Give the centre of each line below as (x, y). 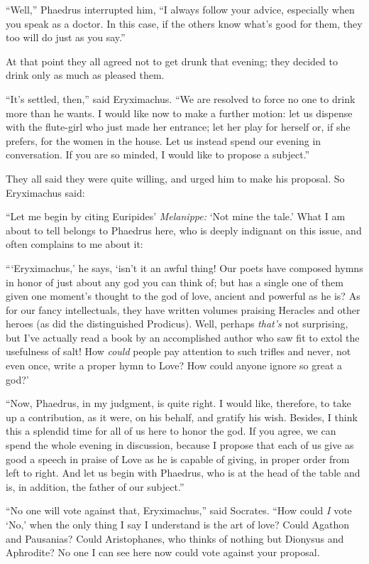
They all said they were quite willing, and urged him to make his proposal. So (175, 178)
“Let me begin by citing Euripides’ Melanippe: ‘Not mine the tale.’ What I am (176, 216)
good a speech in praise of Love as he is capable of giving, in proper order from (178, 459)
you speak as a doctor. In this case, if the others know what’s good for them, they (184, 23)
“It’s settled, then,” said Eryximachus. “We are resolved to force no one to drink (181, 98)
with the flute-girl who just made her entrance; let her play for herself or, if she (178, 127)
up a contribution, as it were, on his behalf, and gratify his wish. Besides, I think (182, 417)
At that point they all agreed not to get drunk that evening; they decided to (172, 61)
